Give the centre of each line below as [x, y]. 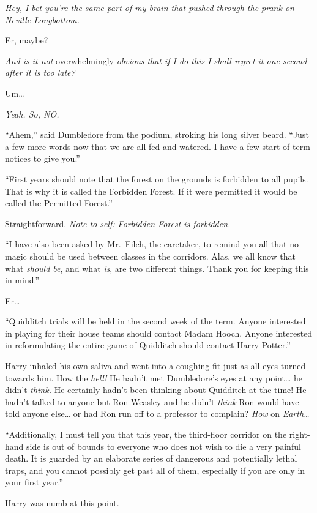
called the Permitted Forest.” [59, 203]
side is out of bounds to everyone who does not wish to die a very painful [164, 446]
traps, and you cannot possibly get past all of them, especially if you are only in [155, 470]
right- [300, 434]
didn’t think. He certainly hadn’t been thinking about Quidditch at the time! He [156, 390]
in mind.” [22, 280]
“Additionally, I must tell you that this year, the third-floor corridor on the [146, 434]
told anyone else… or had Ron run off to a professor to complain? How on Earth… [157, 414]
